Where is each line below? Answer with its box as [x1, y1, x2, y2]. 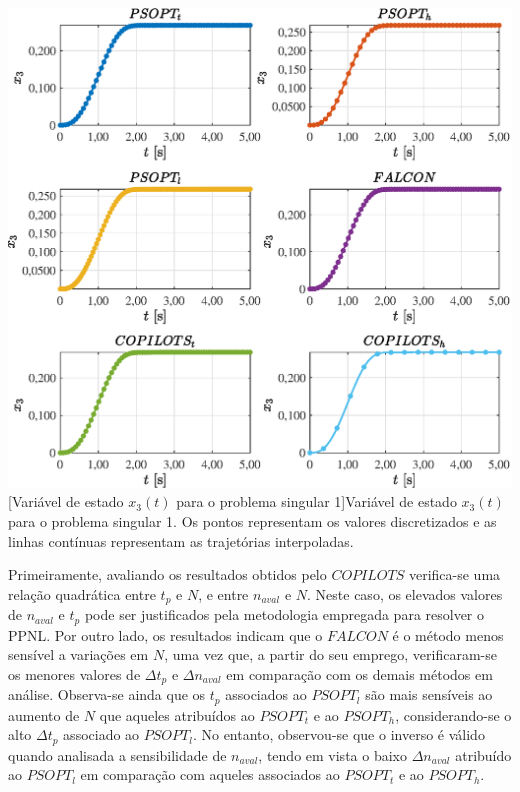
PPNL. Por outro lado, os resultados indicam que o [8, 624, 323, 645]
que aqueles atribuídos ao [99, 704, 255, 725]
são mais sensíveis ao [365, 684, 493, 705]
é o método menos [392, 624, 504, 645]
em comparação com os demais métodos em [226, 663, 493, 684]
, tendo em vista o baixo [258, 744, 407, 765]
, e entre [198, 583, 249, 604]
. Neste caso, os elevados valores [307, 583, 503, 604]
